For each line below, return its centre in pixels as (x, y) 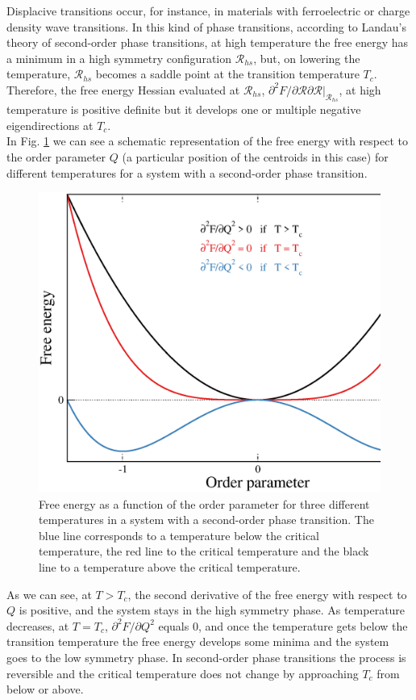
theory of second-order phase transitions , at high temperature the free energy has (208, 42)
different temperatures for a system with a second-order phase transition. (187, 172)
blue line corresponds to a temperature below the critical (179, 535)
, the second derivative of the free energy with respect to (267, 594)
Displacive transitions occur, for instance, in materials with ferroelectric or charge (208, 10)
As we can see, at (49, 594)
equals (174, 625)
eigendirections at (50, 125)
